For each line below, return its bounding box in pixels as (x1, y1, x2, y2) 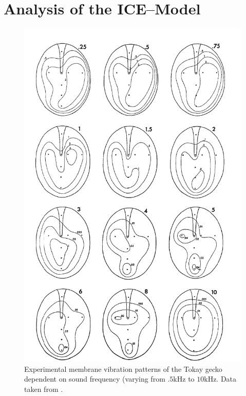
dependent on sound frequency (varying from (24, 373, 165, 384)
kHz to (173, 373, 195, 384)
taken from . (24, 383, 63, 394)
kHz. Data (204, 373, 237, 384)
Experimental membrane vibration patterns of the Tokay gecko (24, 363, 222, 374)
